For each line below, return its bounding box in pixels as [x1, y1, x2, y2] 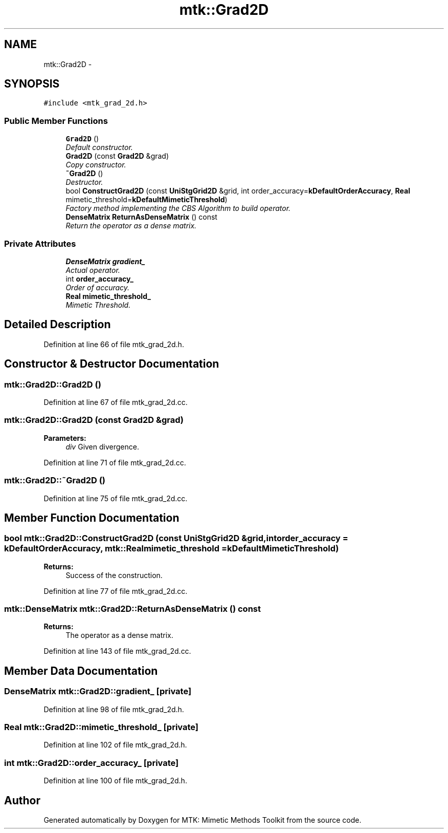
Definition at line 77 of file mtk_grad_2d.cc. [43, 586, 188, 595]
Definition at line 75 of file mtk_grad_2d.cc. [43, 494, 188, 503]
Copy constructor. [65, 160, 126, 169]
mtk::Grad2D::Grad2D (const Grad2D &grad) [4, 415, 184, 425]
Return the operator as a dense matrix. [65, 221, 197, 230]
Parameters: [43, 433, 86, 442]
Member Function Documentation [4, 511, 180, 524]
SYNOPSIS [4, 77, 60, 91]
